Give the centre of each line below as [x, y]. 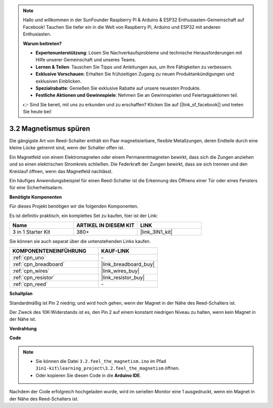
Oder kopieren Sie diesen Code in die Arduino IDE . [88, 375]
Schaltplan [21, 294]
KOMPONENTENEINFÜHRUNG [50, 251]
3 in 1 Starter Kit [31, 232]
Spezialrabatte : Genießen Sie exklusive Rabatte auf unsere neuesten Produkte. [118, 88]
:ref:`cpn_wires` [31, 271]
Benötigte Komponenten [36, 197]
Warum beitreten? [42, 44]
